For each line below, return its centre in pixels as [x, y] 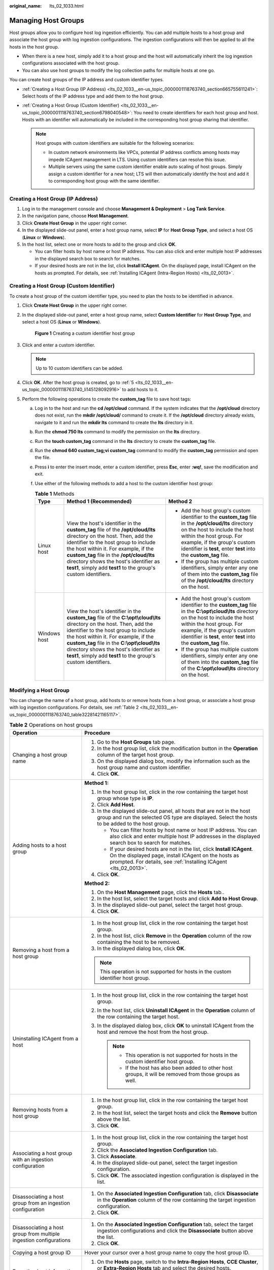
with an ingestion [33, 1159]
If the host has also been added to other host [179, 1068]
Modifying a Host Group [39, 690]
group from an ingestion [41, 1203]
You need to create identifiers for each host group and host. [196, 112]
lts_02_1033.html [66, 6]
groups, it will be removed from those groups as [182, 1074]
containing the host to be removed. [139, 942]
